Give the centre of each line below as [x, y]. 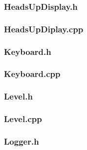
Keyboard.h [28, 51]
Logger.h [22, 141]
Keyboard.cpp [32, 74]
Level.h [18, 96]
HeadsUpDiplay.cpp [44, 29]
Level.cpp [23, 119]
